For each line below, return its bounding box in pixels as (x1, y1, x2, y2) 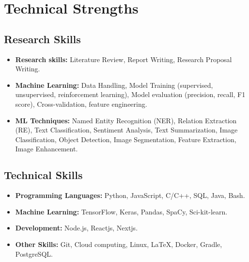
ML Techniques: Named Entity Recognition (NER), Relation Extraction (15, 115, 237, 125)
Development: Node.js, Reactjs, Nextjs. (15, 223, 138, 233)
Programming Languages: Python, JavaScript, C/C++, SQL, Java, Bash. (15, 190, 245, 200)
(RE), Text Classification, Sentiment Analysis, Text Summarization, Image (15, 125, 238, 135)
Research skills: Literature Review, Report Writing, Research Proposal (15, 54, 232, 64)
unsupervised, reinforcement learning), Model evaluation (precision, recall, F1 (15, 89, 246, 99)
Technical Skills (4, 167, 83, 182)
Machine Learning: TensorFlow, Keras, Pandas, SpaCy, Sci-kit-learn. (15, 206, 228, 216)
